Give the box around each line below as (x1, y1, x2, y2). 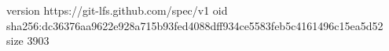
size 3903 (6, 32, 50, 49)
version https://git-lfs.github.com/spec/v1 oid (6, 2, 228, 18)
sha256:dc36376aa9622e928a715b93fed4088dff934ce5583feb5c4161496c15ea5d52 (6, 17, 383, 33)
